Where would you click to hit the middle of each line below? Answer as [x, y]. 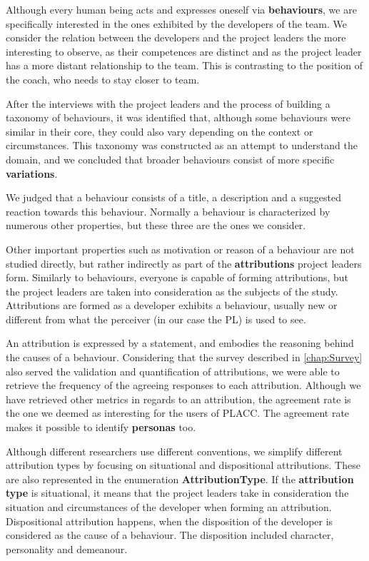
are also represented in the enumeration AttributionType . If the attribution [180, 479]
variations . [32, 173]
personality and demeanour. [67, 549]
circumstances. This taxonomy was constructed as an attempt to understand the [182, 145]
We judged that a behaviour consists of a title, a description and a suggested [173, 197]
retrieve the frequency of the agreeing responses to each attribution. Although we [183, 385]
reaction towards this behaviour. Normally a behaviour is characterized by [168, 211]
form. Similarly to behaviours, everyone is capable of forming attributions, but [177, 277]
